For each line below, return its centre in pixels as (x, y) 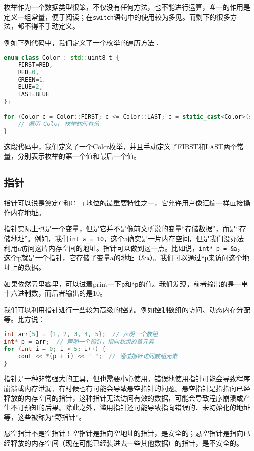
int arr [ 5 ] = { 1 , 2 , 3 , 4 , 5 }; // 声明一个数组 (81, 335)
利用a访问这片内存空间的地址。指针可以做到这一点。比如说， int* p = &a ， (124, 248)
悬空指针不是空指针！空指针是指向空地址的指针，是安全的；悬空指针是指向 (124, 433)
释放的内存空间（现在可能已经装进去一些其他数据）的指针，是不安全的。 (127, 442)
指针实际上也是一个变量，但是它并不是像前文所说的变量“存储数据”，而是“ (122, 229)
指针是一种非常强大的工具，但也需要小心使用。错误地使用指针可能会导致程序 (127, 379)
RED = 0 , (28, 72)
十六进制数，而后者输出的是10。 (55, 293)
